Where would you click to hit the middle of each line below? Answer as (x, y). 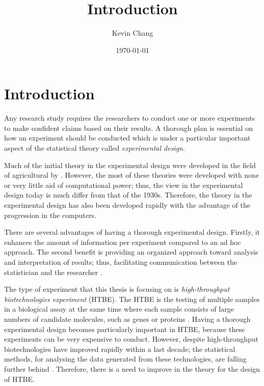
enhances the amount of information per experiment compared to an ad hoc (123, 242)
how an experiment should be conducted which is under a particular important (127, 138)
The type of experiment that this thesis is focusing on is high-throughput (117, 289)
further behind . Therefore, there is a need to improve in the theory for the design (132, 368)
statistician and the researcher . (53, 272)
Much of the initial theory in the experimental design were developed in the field (130, 165)
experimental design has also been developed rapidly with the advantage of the (127, 205)
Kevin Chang (133, 33)
